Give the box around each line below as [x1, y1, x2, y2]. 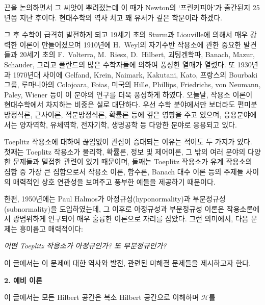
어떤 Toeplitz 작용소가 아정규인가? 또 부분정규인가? [4, 240, 167, 251]
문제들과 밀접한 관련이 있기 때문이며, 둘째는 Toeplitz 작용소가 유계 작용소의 [13, 156, 252, 167]
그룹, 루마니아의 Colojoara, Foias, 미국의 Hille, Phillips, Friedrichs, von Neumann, [4, 79, 261, 90]
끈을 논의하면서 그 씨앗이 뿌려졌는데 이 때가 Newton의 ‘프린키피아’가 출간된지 [4, 2, 251, 12]
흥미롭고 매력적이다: [19, 223, 83, 234]
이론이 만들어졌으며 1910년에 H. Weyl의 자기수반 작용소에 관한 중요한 [19, 39, 242, 49]
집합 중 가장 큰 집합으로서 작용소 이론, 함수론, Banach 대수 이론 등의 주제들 [4, 166, 244, 176]
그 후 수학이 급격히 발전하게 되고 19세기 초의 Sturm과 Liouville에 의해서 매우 [4, 29, 248, 40]
